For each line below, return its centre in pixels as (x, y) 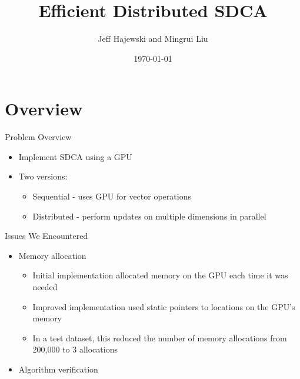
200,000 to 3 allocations (75, 349)
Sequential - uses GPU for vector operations (112, 196)
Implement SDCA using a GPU (75, 156)
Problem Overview (38, 137)
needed (45, 287)
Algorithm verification (58, 369)
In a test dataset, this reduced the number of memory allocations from (160, 338)
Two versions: (43, 176)
